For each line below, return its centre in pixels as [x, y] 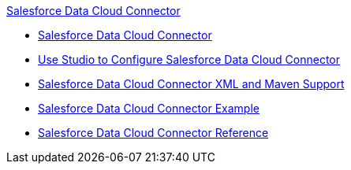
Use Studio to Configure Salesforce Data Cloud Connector [189, 59]
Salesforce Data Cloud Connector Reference [153, 133]
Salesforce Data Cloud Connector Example [149, 108]
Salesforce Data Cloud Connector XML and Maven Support [191, 84]
